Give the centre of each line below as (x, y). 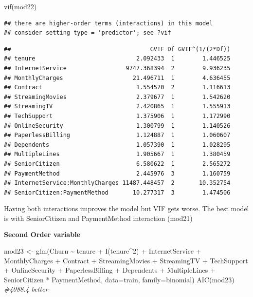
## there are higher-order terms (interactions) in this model (108, 23)
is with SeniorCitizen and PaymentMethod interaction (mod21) (98, 218)
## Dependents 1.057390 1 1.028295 (117, 145)
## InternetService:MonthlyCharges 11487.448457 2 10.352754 (117, 183)
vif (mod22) (20, 6)
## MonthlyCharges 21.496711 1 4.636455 (117, 78)
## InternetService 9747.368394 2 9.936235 (117, 68)
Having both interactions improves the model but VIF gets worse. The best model (126, 208)
